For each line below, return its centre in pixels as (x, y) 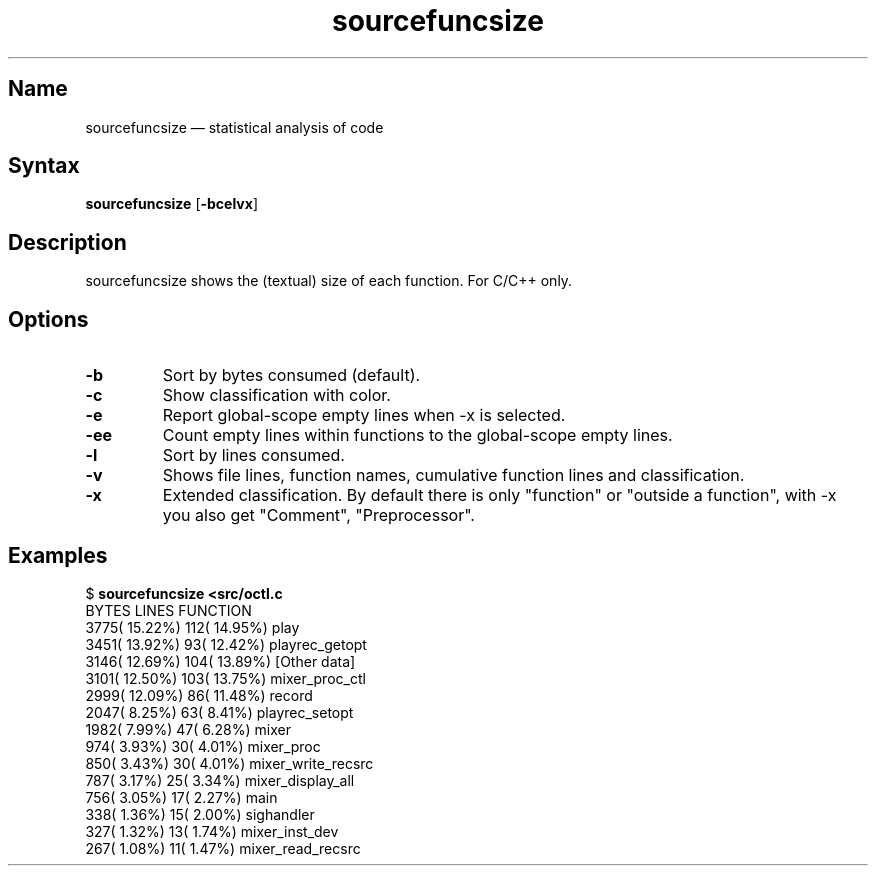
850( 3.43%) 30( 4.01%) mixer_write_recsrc (229, 763)
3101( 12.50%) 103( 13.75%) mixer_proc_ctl (225, 678)
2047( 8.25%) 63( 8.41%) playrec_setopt (219, 712)
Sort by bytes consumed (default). (291, 375)
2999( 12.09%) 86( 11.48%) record (199, 695)
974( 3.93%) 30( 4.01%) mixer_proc (203, 746)
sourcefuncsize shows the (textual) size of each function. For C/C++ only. (329, 281)
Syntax (44, 166)
